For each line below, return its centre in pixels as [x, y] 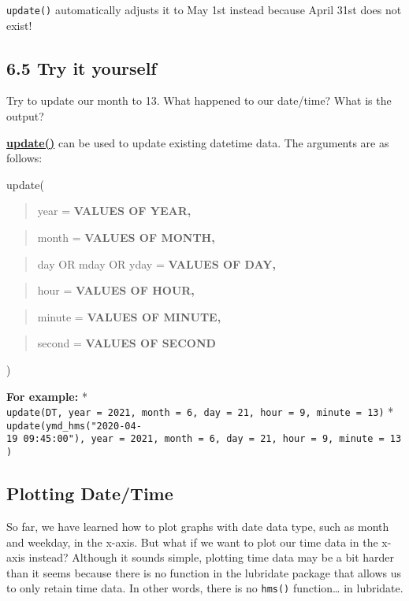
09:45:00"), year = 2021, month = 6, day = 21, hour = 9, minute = [204, 439]
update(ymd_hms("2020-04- [74, 426]
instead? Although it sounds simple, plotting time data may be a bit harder [212, 557]
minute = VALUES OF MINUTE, [129, 316]
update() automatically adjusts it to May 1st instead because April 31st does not [204, 9]
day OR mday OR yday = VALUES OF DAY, [156, 263]
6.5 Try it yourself [82, 67]
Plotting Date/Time [90, 493]
